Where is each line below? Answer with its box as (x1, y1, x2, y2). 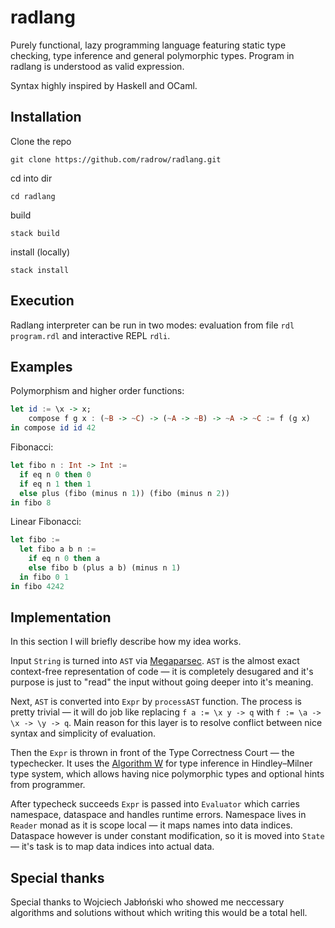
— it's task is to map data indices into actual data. (10, 841, 215, 853)
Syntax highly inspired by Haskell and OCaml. (10, 79, 198, 91)
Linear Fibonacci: (10, 516, 82, 528)
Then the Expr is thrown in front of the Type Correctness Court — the (10, 747, 295, 759)
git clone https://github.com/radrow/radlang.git (10, 154, 222, 165)
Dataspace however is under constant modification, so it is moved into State (10, 830, 325, 842)
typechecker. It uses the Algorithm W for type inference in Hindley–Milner (10, 757, 313, 770)
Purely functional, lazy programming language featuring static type (10, 39, 287, 51)
